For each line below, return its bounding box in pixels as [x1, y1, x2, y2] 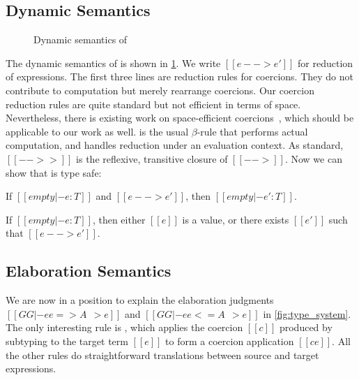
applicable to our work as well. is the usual [6, 124, 189, 138]
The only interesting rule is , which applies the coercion [6, 320, 243, 335]
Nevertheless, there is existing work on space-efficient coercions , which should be [6, 110, 354, 125]
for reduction [298, 55, 353, 70]
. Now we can [284, 151, 342, 166]
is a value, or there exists [182, 212, 289, 226]
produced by [279, 320, 333, 335]
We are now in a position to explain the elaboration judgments [6, 293, 274, 307]
